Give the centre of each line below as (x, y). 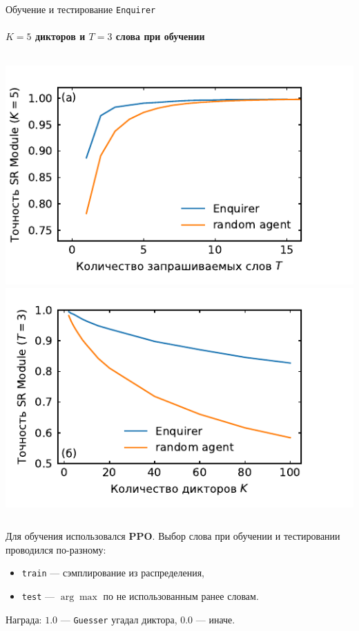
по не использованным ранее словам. (181, 596)
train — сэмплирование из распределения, (113, 573)
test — (38, 596)
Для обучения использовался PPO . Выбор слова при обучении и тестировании (173, 536)
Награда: (24, 619)
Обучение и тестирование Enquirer (81, 9)
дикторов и (60, 36)
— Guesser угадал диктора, (119, 619)
